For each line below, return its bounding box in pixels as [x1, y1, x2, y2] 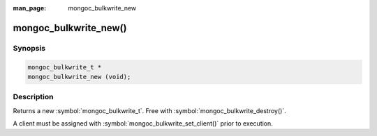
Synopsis [13, 43, 45, 53]
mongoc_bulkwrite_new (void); [27, 73, 131, 80]
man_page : [13, 4, 47, 12]
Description [13, 92, 54, 102]
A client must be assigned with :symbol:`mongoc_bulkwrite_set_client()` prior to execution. [13, 119, 274, 128]
